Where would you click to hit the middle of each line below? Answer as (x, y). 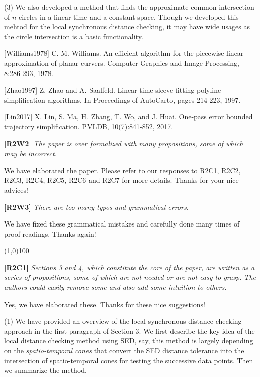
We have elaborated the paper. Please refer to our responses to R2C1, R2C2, (122, 170)
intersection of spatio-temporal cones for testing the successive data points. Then (129, 360)
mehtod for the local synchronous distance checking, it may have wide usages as (127, 26)
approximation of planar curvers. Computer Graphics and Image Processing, (122, 63)
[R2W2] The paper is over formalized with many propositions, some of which (124, 143)
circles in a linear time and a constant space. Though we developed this (129, 16)
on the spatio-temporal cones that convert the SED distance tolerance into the (124, 351)
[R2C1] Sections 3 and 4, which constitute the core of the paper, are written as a (129, 267)
